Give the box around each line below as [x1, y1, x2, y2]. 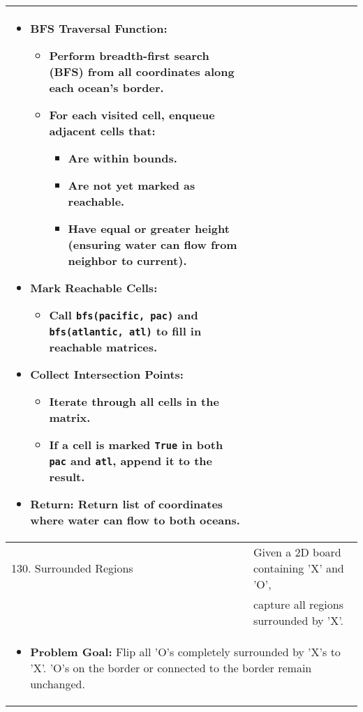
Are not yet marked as [68, 177, 195, 193]
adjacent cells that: [49, 123, 156, 139]
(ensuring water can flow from [68, 236, 237, 252]
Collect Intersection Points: [30, 366, 184, 382]
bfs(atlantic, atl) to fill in [49, 323, 202, 339]
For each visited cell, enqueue [49, 107, 215, 123]
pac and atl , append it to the [49, 453, 212, 469]
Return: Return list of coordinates [30, 496, 223, 512]
